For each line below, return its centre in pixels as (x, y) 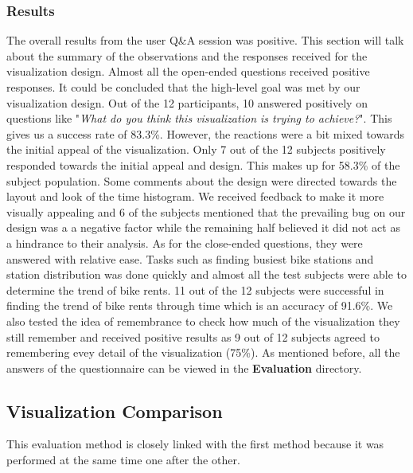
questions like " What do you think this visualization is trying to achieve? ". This (199, 118)
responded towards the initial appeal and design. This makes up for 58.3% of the (203, 164)
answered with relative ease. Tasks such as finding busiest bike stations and (190, 258)
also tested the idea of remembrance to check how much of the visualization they (203, 321)
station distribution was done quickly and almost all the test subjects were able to (207, 274)
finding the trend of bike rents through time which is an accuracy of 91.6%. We (200, 305)
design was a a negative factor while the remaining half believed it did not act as (203, 227)
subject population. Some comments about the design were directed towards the (202, 180)
